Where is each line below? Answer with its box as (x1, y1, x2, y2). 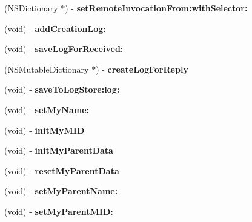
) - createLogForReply (96, 62, 188, 75)
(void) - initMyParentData (4, 144, 113, 157)
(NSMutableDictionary (4, 62, 89, 75)
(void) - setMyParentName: (4, 184, 118, 197)
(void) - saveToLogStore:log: (4, 83, 120, 96)
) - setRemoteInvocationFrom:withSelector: (65, 2, 248, 14)
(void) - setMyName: (4, 103, 90, 116)
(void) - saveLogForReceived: (4, 42, 124, 55)
